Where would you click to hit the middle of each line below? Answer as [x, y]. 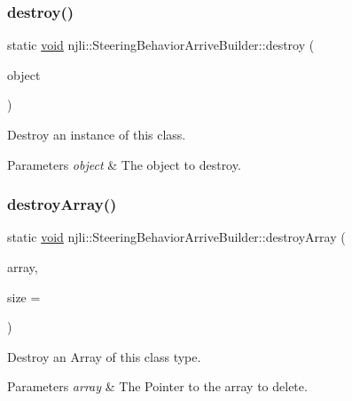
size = [24, 297]
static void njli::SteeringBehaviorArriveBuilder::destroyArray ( [176, 237]
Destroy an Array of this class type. [104, 356]
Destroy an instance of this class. [97, 134]
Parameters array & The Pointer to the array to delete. [157, 386]
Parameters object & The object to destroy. [124, 164]
